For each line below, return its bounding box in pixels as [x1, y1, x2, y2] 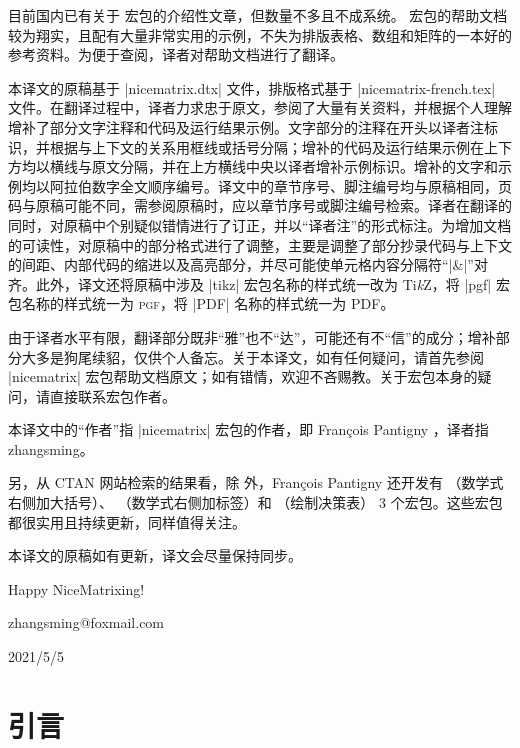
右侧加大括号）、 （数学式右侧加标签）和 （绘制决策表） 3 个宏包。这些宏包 [8, 492, 503, 513]
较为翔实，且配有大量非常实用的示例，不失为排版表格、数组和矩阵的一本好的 [8, 24, 512, 45]
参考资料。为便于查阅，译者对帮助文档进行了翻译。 [8, 44, 344, 65]
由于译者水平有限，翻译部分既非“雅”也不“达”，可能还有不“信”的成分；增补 [8, 326, 496, 347]
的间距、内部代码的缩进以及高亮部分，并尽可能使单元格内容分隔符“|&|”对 [8, 254, 488, 275]
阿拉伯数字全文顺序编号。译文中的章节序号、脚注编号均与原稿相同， [49, 175, 498, 196]
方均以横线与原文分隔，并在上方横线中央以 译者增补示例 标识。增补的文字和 [8, 156, 498, 177]
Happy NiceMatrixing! [8, 578, 145, 599]
